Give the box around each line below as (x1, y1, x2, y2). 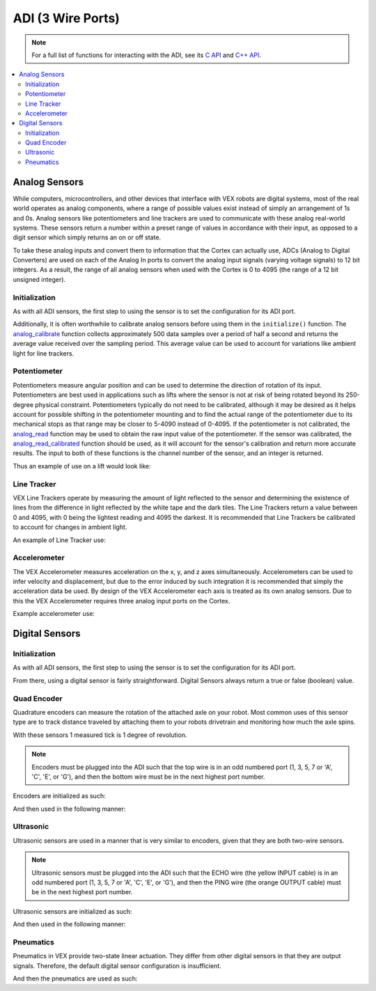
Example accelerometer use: (13, 610, 95, 618)
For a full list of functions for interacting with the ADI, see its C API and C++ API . (31, 51, 261, 59)
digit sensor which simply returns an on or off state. (13, 233, 162, 241)
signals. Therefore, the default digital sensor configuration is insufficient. (13, 961, 222, 970)
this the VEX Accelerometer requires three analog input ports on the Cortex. (13, 596, 230, 605)
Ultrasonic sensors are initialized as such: (13, 907, 132, 915)
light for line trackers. (13, 349, 75, 358)
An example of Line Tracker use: (13, 536, 106, 544)
